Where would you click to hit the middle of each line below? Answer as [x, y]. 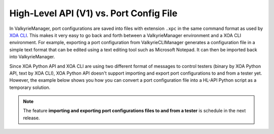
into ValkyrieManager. [32, 57]
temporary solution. [30, 87]
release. [31, 118]
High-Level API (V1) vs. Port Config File [93, 13]
